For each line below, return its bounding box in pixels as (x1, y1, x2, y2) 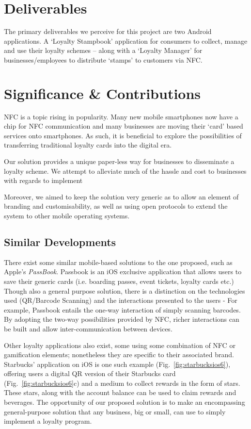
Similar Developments (4, 234, 116, 249)
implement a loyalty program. (4, 416, 92, 426)
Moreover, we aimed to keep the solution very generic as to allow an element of (4, 191, 239, 201)
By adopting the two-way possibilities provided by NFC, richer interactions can (4, 314, 239, 324)
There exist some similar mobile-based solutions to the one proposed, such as (4, 257, 233, 267)
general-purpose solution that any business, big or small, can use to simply (4, 406, 226, 416)
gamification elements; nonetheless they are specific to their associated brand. (4, 349, 234, 360)
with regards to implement (4, 175, 83, 185)
